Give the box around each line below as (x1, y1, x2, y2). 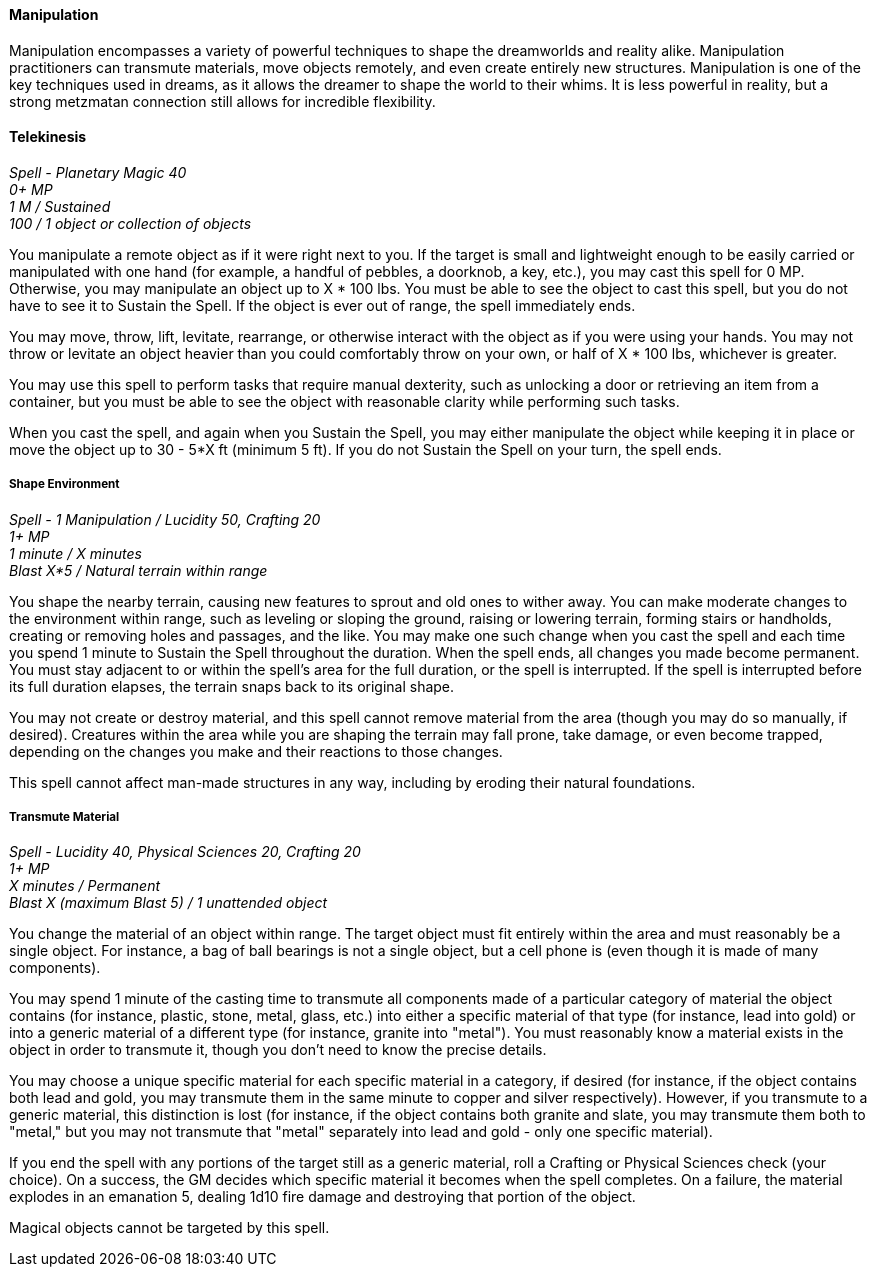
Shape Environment (9, 477, 120, 492)
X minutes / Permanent (9, 877, 161, 895)
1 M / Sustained (9, 197, 111, 215)
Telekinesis (9, 128, 87, 146)
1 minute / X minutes (9, 544, 142, 562)
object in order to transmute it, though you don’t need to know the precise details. (9, 1041, 547, 1059)
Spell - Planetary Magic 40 (9, 163, 187, 181)
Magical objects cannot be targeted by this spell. (9, 1219, 330, 1237)
